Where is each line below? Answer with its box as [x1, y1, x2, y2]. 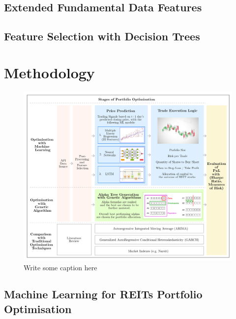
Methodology [4, 62, 95, 82]
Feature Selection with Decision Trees [4, 29, 200, 44]
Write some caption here [24, 262, 97, 273]
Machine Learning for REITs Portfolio [4, 287, 203, 302]
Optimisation [4, 301, 72, 316]
